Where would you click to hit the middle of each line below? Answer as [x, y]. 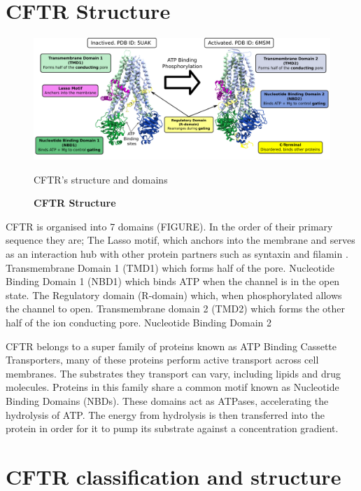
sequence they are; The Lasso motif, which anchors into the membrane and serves [180, 240]
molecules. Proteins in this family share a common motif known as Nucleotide [172, 387]
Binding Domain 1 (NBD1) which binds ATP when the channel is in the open [173, 281]
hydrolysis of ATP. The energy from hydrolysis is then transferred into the [165, 414]
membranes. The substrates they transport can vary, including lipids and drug [174, 373]
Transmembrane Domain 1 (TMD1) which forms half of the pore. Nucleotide [170, 267]
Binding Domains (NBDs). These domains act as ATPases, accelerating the [167, 400]
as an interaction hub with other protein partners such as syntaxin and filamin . [177, 254]
